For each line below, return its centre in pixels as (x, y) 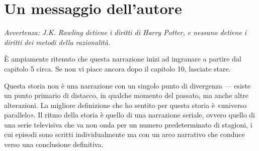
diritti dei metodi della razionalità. (57, 42)
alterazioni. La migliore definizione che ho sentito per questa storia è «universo (125, 105)
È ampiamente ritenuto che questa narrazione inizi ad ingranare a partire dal (123, 59)
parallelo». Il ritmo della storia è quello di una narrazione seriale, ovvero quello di (130, 115)
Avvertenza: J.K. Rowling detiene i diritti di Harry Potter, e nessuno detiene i (125, 32)
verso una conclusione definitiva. (54, 144)
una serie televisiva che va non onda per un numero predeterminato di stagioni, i (128, 124)
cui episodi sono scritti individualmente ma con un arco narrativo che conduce (124, 134)
